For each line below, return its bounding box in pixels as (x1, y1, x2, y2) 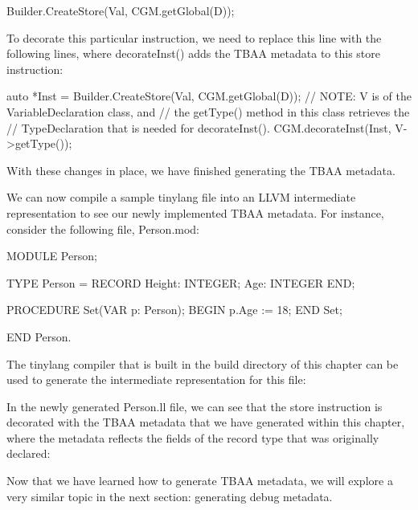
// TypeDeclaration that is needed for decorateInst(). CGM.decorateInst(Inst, (6, 119, 391, 136)
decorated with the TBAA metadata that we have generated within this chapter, (6, 414, 405, 430)
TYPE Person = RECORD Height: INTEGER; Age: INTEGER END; (6, 274, 355, 291)
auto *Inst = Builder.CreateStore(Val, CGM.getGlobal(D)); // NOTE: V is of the (6, 88, 412, 104)
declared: (6, 445, 51, 462)
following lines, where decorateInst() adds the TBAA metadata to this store (6, 45, 380, 62)
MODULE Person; (6, 247, 97, 264)
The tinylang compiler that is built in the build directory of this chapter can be (6, 355, 399, 372)
